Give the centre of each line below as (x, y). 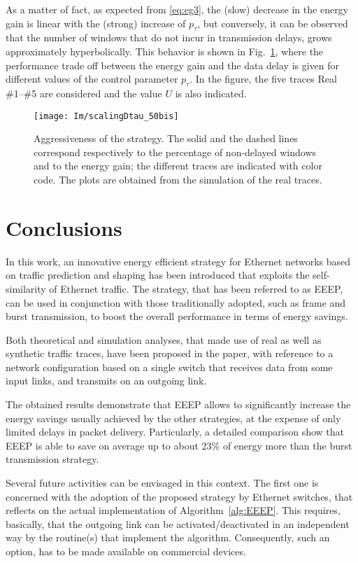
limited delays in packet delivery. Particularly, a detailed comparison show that (175, 432)
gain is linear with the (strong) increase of (96, 23)
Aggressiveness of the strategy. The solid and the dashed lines (166, 138)
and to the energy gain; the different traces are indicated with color (178, 166)
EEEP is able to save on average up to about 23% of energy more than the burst (179, 445)
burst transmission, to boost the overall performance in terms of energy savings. (177, 316)
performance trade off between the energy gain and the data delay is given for (173, 65)
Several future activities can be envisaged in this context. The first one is (162, 483)
